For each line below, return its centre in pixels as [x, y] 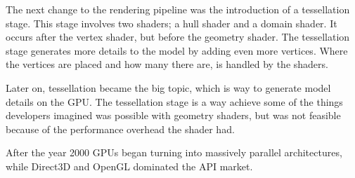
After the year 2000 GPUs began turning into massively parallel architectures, [174, 152]
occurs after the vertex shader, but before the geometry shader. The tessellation [178, 37]
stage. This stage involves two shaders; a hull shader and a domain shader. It [172, 23]
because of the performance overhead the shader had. [120, 129]
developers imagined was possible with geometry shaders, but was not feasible [173, 115]
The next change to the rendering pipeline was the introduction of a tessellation [178, 9]
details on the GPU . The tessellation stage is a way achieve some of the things [174, 101]
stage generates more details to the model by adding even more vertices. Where [177, 50]
